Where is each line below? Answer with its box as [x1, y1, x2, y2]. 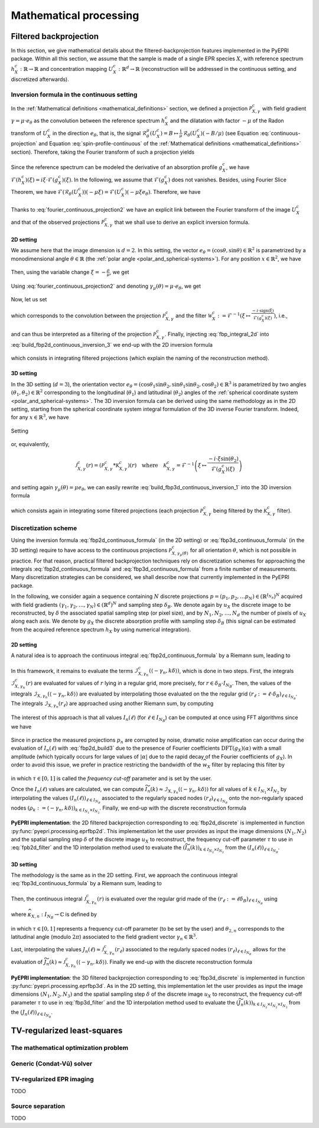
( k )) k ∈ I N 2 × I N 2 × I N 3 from [243, 999, 301, 1009]
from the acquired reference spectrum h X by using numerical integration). [11, 626, 191, 635]
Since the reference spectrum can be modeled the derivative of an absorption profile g [11, 163, 223, 171]
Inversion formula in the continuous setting [11, 90, 138, 99]
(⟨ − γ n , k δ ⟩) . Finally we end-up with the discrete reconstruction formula [76, 958, 252, 967]
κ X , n [27, 911, 40, 919]
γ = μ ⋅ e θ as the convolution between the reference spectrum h [11, 117, 165, 125]
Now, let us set [11, 295, 47, 303]
